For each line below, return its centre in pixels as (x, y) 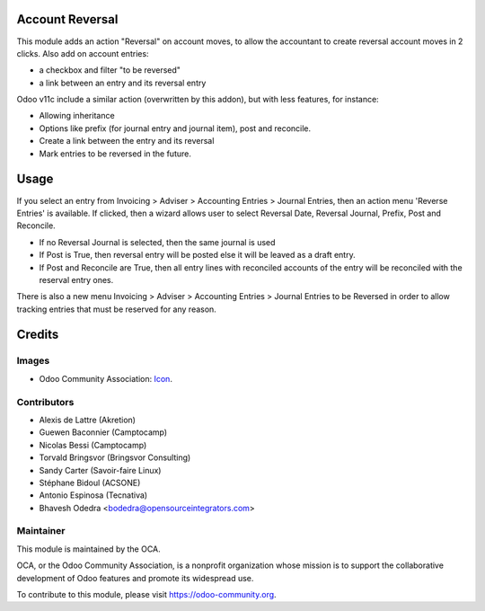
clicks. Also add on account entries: (83, 53)
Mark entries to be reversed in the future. (115, 154)
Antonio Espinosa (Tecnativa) (93, 495)
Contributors (45, 402)
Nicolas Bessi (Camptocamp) (93, 445)
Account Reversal (67, 19)
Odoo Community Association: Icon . (106, 378)
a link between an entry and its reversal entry (123, 83)
